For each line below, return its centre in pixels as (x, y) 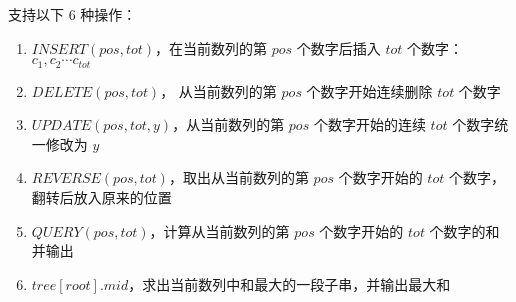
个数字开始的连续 (369, 124)
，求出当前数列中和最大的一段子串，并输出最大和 (289, 283)
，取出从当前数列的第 (238, 177)
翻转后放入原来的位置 (101, 197)
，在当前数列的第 (211, 47)
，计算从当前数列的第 (219, 230)
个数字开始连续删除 (369, 90)
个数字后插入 (338, 47)
